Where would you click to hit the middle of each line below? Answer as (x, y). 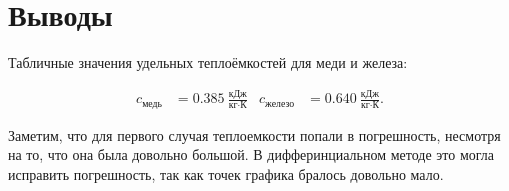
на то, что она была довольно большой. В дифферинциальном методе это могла (251, 154)
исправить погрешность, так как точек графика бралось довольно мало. (226, 173)
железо (280, 103)
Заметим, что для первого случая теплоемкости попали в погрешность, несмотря (254, 134)
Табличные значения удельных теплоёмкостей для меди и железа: (208, 62)
